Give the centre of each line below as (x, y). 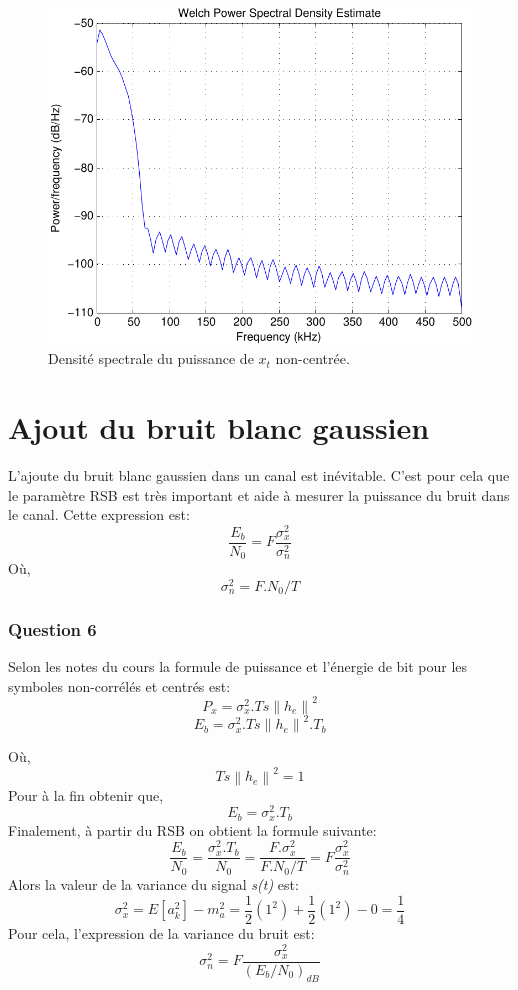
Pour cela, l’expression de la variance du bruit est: (161, 933)
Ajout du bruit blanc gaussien (219, 427)
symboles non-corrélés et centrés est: (119, 685)
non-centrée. (312, 358)
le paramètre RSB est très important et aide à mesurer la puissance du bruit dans (259, 494)
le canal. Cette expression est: (99, 514)
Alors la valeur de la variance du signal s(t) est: (153, 884)
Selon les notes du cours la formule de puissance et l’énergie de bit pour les (238, 666)
